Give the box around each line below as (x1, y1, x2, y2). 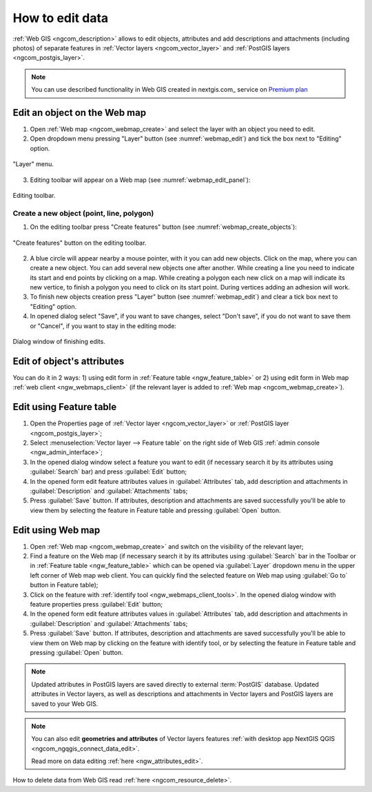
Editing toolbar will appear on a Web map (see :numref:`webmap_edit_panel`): (30, 176, 251, 184)
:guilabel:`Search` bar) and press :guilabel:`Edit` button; (30, 467, 187, 476)
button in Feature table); (30, 581, 99, 589)
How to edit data (12, 10, 109, 26)
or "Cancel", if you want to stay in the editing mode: (30, 321, 177, 330)
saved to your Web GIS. (31, 700, 99, 708)
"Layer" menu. (12, 160, 54, 168)
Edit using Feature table (12, 401, 117, 413)
